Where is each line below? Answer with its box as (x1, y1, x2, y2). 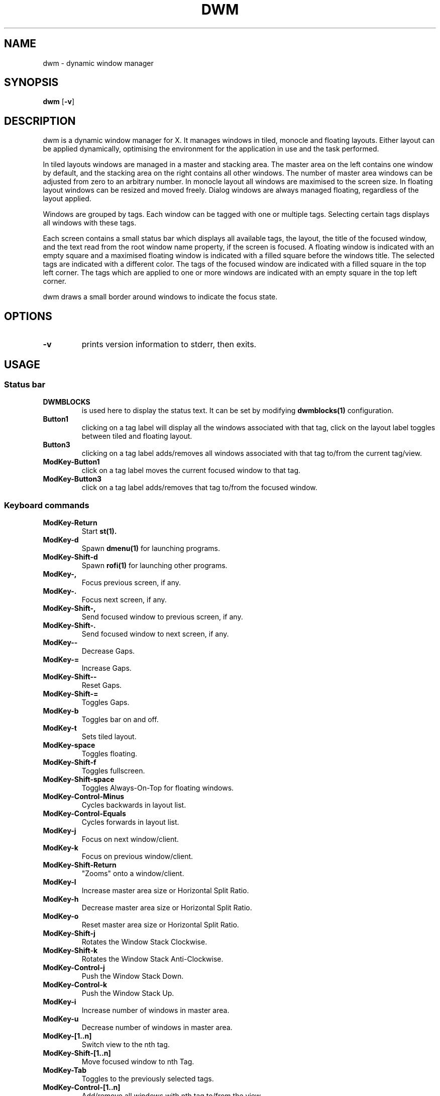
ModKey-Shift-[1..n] (43, 1049, 111, 1058)
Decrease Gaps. (81, 647, 135, 656)
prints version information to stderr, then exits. (81, 339, 257, 350)
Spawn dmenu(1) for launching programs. (81, 544, 220, 553)
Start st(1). (81, 527, 117, 536)
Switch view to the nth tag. (81, 1040, 170, 1049)
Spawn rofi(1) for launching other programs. (81, 561, 228, 570)
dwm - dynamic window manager (43, 58, 154, 67)
